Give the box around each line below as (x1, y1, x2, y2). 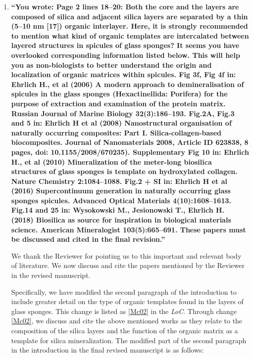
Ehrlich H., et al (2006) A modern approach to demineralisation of (11, 79, 244, 89)
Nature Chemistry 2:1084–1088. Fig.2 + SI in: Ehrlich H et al (11, 176, 227, 186)
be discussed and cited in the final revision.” (11, 234, 165, 244)
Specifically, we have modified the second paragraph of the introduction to (11, 286, 237, 297)
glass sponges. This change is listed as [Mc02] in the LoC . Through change (11, 306, 237, 316)
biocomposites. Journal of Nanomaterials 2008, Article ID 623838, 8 (11, 137, 249, 147)
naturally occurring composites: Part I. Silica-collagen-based (11, 127, 221, 137)
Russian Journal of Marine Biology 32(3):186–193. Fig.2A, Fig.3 (11, 108, 235, 118)
